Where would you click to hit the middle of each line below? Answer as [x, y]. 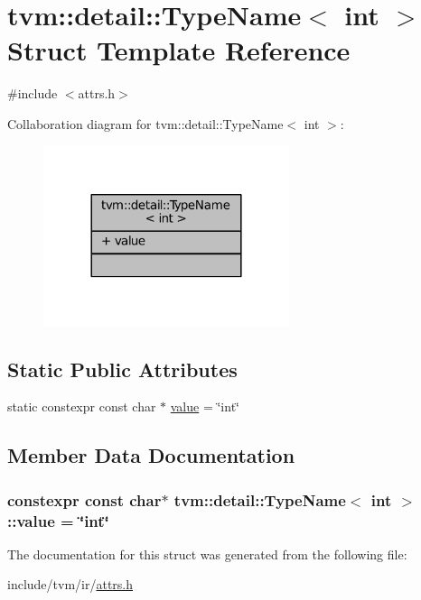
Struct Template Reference [179, 50]
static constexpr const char [82, 406]
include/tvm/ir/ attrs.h [70, 584]
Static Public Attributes [122, 369]
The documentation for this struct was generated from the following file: [207, 554]
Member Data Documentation [151, 455]
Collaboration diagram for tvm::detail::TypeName [145, 123]
